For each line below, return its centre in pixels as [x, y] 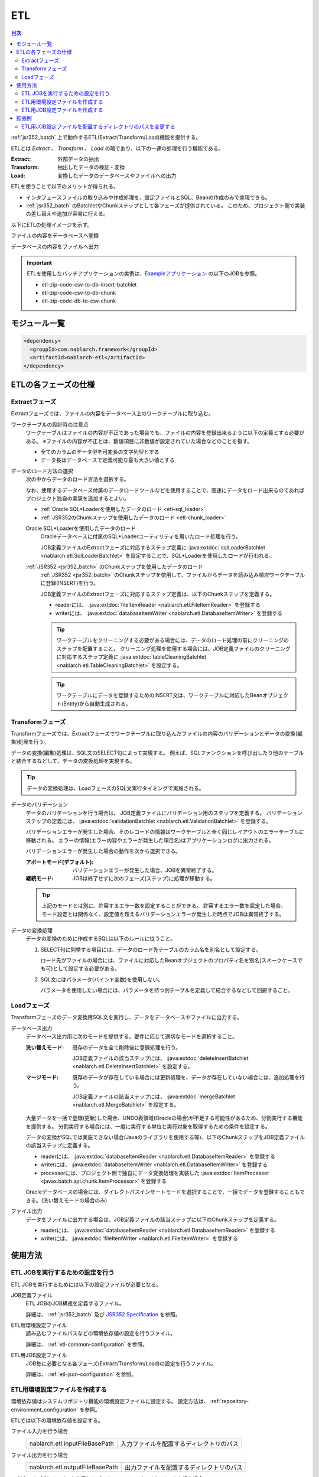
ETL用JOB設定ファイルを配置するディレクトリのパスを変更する [98, 126]
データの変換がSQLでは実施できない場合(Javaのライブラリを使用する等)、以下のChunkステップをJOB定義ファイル [165, 1137]
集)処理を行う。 [30, 742]
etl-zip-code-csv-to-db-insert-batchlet [89, 284]
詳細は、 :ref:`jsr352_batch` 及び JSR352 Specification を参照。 [103, 1314]
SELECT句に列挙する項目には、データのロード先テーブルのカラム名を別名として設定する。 [151, 949]
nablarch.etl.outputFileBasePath [74, 1467]
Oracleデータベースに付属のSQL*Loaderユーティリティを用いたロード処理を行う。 [141, 536]
